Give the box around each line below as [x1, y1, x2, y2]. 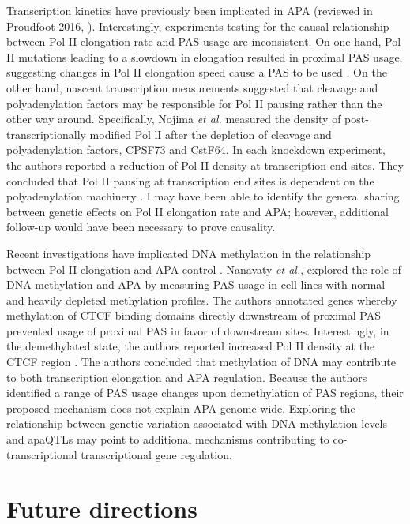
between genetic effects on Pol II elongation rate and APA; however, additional [6, 203, 389, 219]
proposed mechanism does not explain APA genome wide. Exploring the [6, 399, 355, 416]
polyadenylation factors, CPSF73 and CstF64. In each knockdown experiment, [6, 141, 386, 158]
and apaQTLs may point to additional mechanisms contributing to [6, 431, 329, 447]
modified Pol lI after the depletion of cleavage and [89, 125, 332, 142]
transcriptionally [6, 125, 86, 142]
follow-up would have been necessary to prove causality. [6, 219, 276, 235]
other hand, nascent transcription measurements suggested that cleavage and [6, 79, 378, 95]
